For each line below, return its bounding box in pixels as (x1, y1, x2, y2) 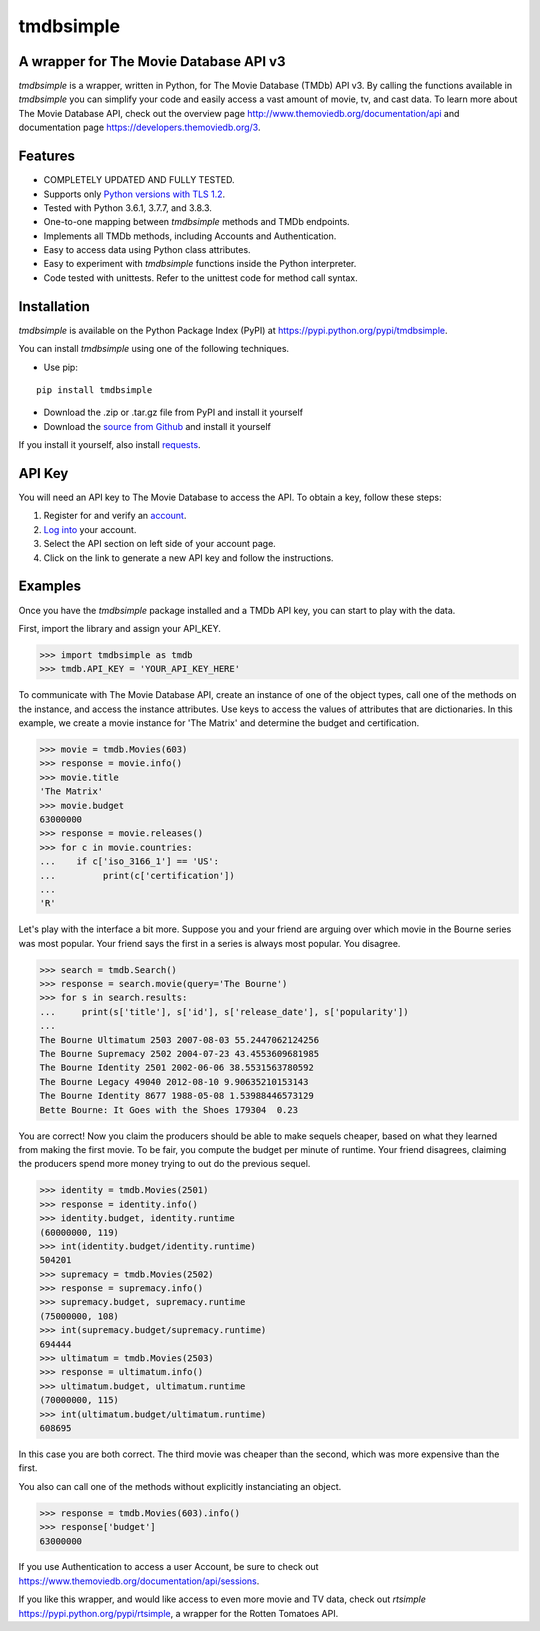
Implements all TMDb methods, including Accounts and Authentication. (43, 230, 337, 242)
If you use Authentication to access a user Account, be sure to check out (18, 1561, 319, 1573)
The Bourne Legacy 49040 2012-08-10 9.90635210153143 (39, 1076, 309, 1087)
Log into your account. (43, 523, 137, 535)
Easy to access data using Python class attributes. (43, 244, 251, 256)
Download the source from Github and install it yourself (43, 420, 272, 432)
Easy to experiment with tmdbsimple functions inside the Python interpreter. (43, 258, 357, 270)
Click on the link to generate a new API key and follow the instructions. (43, 551, 334, 564)
